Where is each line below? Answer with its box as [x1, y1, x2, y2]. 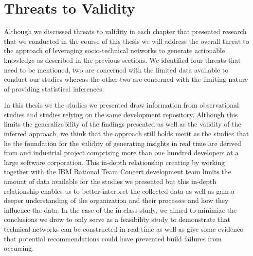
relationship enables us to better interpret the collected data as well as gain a [4, 185, 235, 196]
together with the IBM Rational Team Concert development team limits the [4, 166, 231, 177]
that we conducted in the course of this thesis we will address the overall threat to [4, 36, 249, 46]
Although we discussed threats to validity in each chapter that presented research [4, 26, 247, 37]
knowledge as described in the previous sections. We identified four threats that [4, 55, 241, 65]
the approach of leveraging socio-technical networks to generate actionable [4, 45, 225, 55]
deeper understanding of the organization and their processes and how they [4, 195, 229, 205]
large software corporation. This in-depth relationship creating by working [4, 157, 225, 167]
